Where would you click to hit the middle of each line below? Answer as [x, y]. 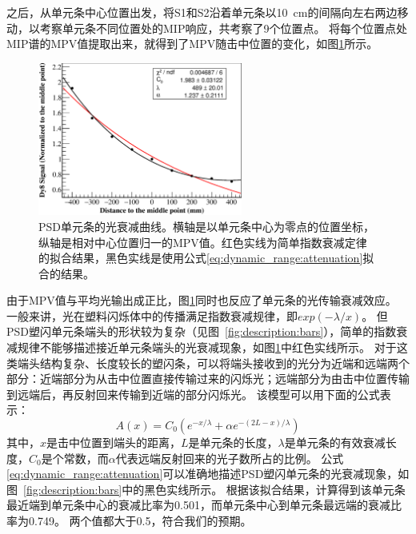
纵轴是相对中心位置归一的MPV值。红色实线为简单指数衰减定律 [203, 242]
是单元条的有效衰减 [335, 442]
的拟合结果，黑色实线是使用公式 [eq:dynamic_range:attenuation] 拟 [206, 258]
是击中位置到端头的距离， [114, 442]
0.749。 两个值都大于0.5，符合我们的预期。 [140, 520]
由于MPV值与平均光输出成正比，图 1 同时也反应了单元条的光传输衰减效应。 [202, 300]
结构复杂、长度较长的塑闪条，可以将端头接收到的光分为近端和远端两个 [224, 363]
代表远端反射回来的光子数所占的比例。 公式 [230, 458]
